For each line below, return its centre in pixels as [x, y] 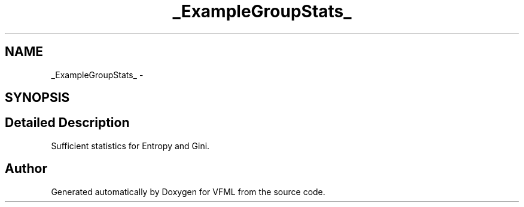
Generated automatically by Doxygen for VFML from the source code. [188, 191]
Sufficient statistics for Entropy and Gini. [130, 146]
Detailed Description [67, 123]
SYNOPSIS [37, 98]
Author [26, 169]
